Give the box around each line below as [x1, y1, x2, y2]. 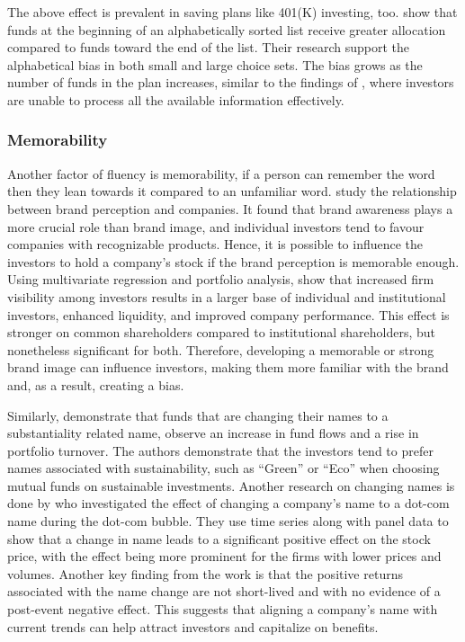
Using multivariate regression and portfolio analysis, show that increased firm [7, 270, 434, 289]
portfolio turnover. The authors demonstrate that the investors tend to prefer [7, 441, 434, 459]
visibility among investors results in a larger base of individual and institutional [7, 287, 446, 306]
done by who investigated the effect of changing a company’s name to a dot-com [7, 494, 450, 513]
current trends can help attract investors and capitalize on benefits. [7, 617, 379, 636]
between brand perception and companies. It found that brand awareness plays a [7, 199, 453, 218]
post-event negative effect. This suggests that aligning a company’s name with [7, 600, 438, 619]
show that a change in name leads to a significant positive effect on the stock [7, 529, 431, 548]
